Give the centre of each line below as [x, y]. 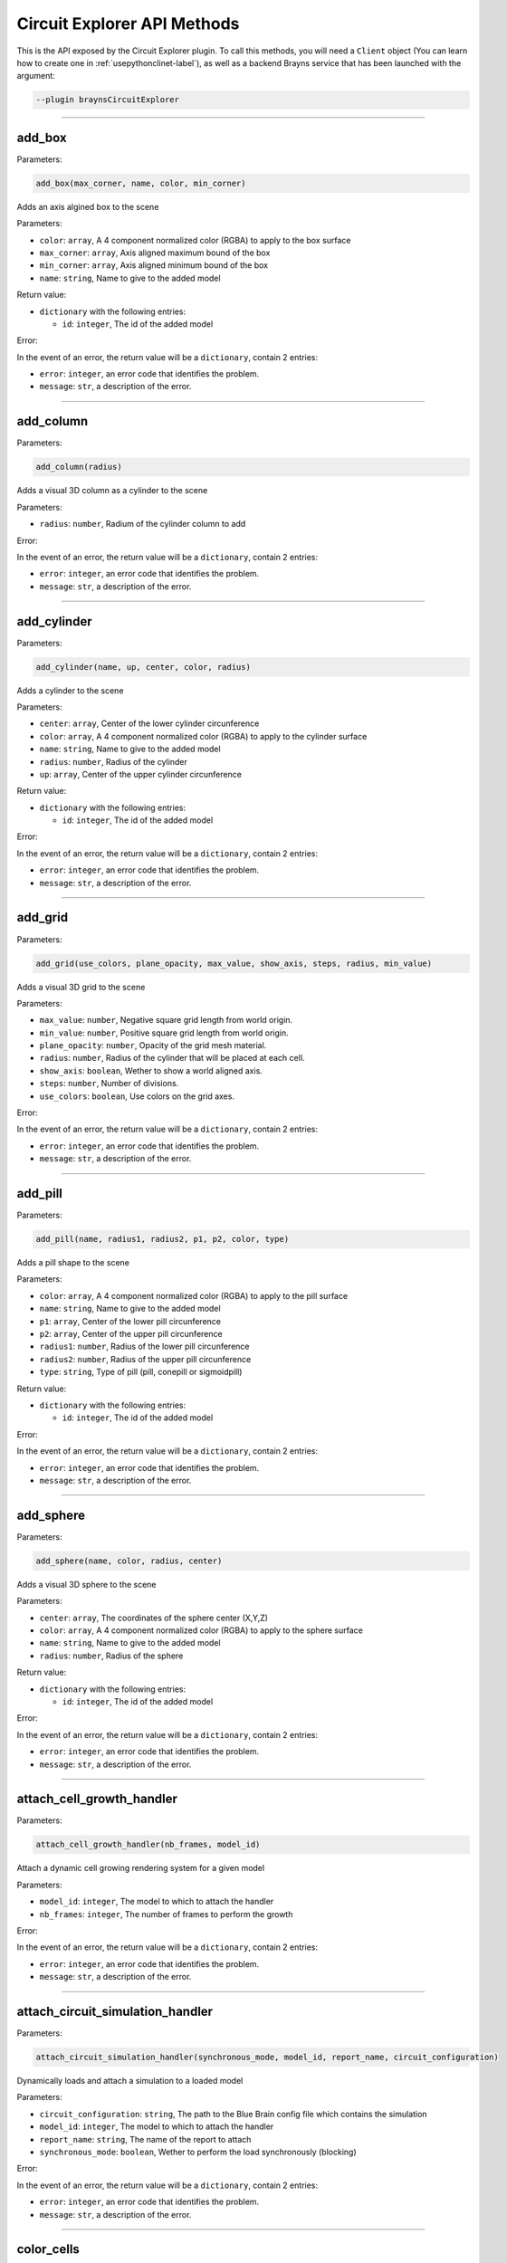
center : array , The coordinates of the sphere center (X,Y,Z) [154, 1618]
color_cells [48, 2249]
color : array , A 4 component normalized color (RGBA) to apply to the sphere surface [201, 1630]
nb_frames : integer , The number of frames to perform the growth [166, 1914]
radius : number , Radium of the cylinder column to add [143, 524]
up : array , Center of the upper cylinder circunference [140, 774]
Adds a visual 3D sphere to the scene [86, 1584]
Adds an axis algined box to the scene [88, 206]
